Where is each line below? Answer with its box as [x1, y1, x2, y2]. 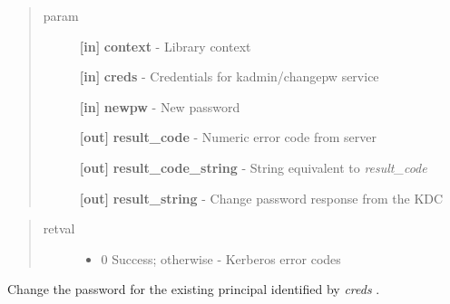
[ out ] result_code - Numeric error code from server [79, 128, 377, 147]
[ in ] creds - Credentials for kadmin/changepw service [79, 67, 379, 86]
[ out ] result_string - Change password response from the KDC [79, 188, 444, 207]
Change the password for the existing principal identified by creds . [7, 280, 380, 299]
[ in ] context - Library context [79, 36, 251, 55]
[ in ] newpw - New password [79, 97, 240, 116]
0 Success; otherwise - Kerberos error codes [101, 249, 341, 268]
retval [43, 219, 75, 238]
